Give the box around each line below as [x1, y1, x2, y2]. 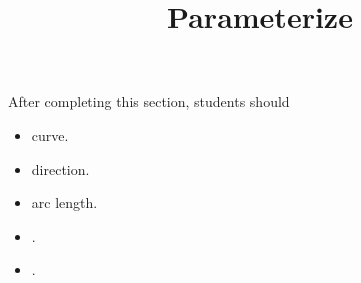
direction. [31, 158, 90, 179]
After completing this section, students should [8, 91, 290, 112]
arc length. [31, 192, 98, 213]
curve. [31, 124, 69, 145]
